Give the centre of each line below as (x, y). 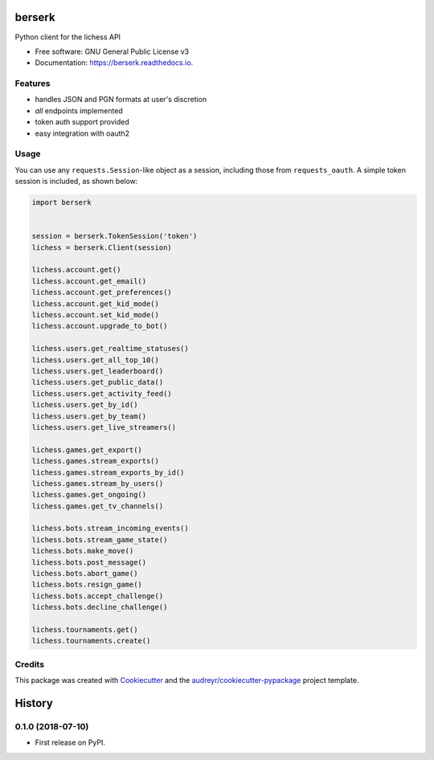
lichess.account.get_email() (89, 281)
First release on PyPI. (70, 742)
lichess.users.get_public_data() (98, 382)
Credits (29, 664)
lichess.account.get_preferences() (102, 292)
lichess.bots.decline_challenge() (100, 607)
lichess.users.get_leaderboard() (98, 371)
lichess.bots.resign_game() (87, 585)
